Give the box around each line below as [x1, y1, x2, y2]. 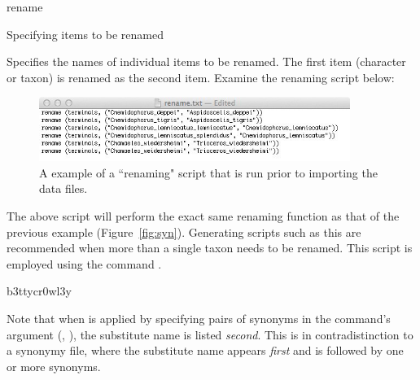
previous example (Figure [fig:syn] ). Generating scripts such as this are [7, 223, 361, 240]
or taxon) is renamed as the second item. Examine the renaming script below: [7, 68, 395, 85]
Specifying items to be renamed [7, 25, 164, 42]
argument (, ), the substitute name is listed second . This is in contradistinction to [7, 325, 413, 343]
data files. [39, 180, 88, 197]
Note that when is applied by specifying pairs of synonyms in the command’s [7, 310, 391, 326]
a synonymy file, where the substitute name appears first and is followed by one [7, 342, 404, 359]
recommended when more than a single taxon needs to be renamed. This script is [7, 239, 413, 256]
